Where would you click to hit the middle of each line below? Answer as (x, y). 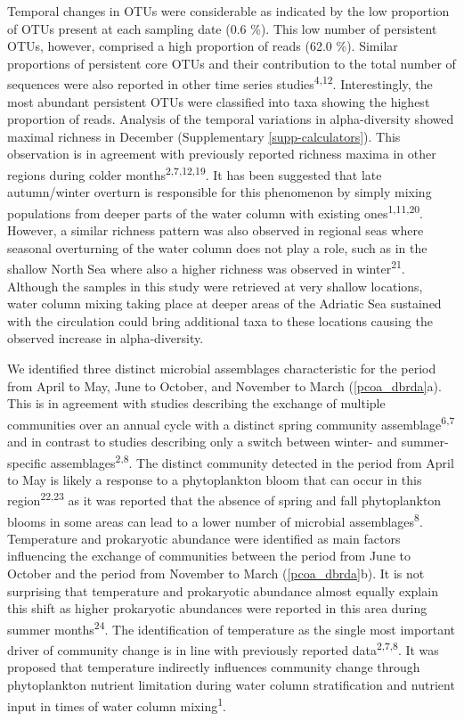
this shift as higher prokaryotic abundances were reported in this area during (217, 608)
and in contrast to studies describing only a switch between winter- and (202, 441)
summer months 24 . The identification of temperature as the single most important (231, 627)
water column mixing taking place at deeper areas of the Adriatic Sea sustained (224, 303)
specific (27, 462)
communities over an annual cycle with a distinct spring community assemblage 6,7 (231, 422)
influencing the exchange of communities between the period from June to (209, 556)
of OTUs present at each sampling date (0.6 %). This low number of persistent (222, 28)
